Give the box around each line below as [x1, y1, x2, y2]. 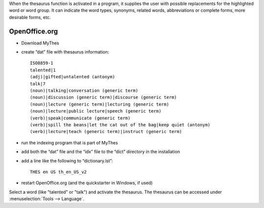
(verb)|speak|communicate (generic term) [30, 115, 131, 121]
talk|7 [30, 81, 46, 87]
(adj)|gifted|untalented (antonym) [30, 74, 115, 80]
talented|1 [30, 67, 56, 73]
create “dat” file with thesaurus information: [21, 49, 110, 55]
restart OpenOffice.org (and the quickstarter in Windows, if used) [21, 180, 153, 186]
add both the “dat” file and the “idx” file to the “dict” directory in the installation [21, 149, 180, 155]
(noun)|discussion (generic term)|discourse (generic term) [30, 94, 177, 100]
